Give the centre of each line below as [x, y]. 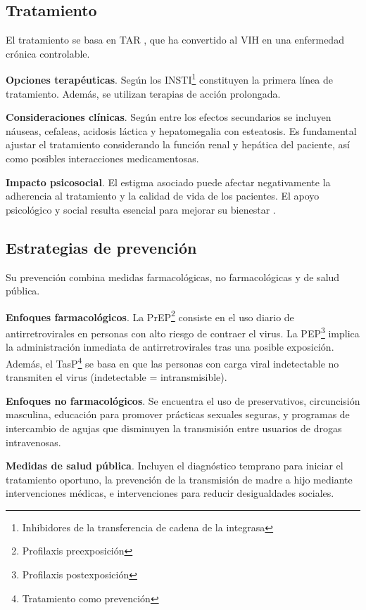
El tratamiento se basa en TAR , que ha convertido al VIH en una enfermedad [175, 40]
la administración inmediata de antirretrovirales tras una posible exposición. [170, 347]
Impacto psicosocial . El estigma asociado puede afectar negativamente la [168, 182]
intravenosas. [33, 442]
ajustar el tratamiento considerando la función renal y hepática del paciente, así [178, 144]
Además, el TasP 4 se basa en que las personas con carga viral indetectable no [172, 362]
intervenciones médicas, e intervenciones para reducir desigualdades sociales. [170, 493]
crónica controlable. [48, 53]
